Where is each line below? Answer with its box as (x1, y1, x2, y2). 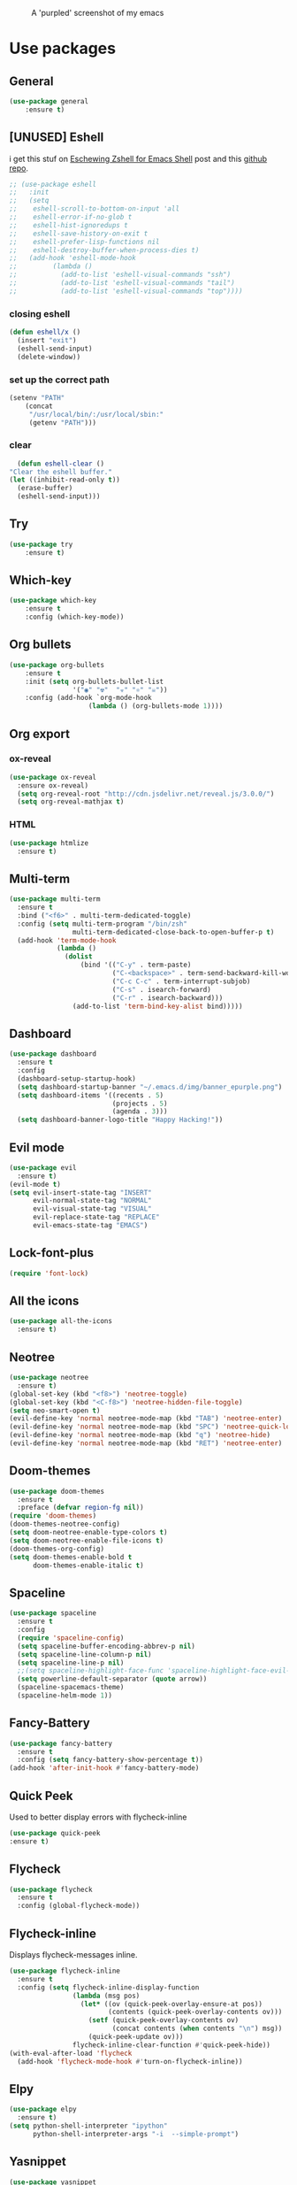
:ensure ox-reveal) (17, 781, 89, 790)
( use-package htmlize (9, 838, 89, 848)
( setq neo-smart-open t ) (9, 1406, 101, 1415)
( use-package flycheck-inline (9, 1966, 121, 1975)
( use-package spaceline (9, 1609, 97, 1618)
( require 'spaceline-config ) (17, 1633, 125, 1643)
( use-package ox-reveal (9, 773, 97, 781)
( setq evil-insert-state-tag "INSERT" (9, 1188, 152, 1197)
